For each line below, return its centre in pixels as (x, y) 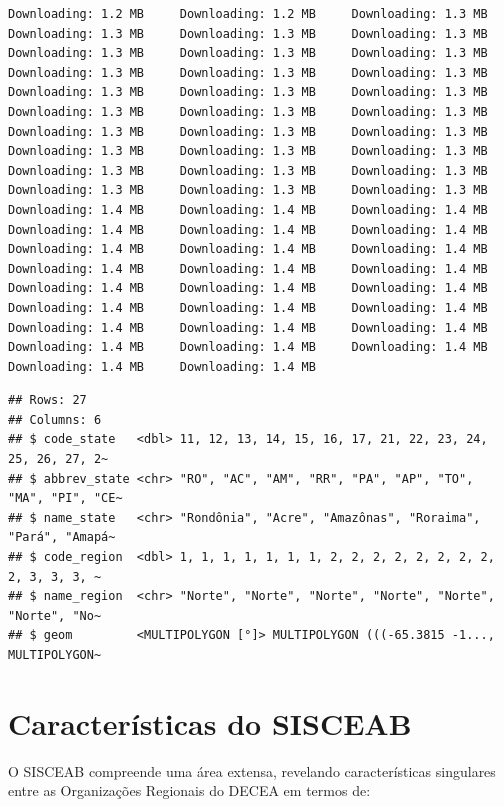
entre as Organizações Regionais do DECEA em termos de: (189, 790)
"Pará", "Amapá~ (62, 537)
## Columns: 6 (55, 419)
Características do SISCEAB (210, 722)
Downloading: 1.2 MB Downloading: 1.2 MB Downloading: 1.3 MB (248, 14)
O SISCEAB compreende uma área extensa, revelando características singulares (252, 770)
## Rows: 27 (47, 400)
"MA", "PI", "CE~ (65, 498)
